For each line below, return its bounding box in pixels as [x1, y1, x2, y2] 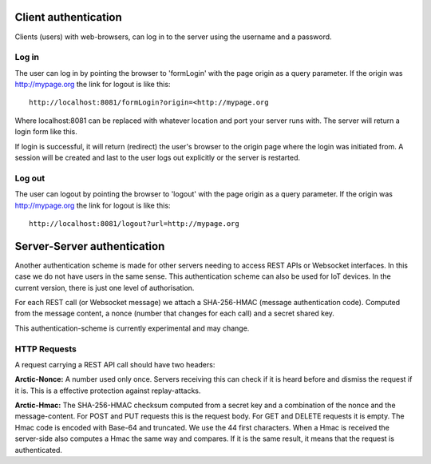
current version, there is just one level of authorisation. [14, 283, 195, 292]
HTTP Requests [14, 343, 77, 355]
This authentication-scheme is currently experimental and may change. [14, 323, 250, 333]
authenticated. [14, 445, 63, 454]
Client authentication [14, 10, 123, 24]
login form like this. [14, 127, 77, 137]
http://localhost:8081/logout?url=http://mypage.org [29, 219, 239, 228]
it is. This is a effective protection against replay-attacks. [14, 386, 201, 395]
